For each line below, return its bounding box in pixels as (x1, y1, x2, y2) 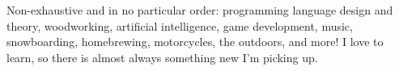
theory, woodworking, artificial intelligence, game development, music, (6, 17, 353, 34)
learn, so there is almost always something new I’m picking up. (6, 48, 318, 65)
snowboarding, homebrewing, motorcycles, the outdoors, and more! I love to (6, 33, 384, 50)
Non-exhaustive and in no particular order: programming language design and (6, 2, 393, 18)
